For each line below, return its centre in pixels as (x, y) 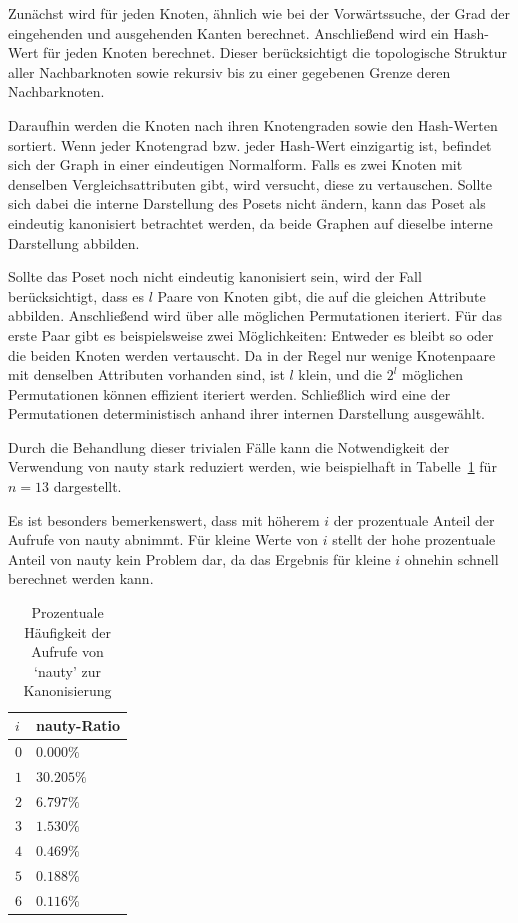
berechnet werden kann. (81, 578)
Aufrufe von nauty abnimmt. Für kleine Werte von (163, 539)
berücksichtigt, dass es (76, 295)
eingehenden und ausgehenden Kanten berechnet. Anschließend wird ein (228, 32)
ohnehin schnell (451, 558)
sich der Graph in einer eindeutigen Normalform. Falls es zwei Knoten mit (235, 164)
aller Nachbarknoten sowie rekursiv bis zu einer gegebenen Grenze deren (229, 71)
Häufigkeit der (67, 631)
